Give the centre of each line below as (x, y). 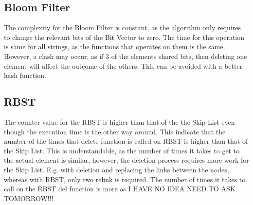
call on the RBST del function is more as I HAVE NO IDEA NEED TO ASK (120, 189)
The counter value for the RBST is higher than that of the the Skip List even (119, 121)
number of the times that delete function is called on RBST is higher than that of (126, 141)
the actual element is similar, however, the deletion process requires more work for (126, 160)
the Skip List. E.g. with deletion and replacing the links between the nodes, (117, 169)
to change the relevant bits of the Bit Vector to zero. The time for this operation (124, 37)
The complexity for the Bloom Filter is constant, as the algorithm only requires (122, 28)
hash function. (25, 75)
